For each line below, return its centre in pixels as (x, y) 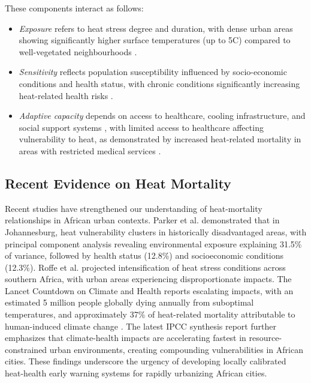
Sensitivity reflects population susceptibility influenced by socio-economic (153, 72)
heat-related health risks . (66, 95)
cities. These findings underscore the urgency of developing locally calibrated (146, 361)
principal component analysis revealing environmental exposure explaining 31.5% (153, 243)
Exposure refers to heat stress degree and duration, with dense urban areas (156, 28)
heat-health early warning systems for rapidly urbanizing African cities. (136, 373)
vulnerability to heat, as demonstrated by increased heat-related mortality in (160, 139)
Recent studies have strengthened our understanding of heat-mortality (134, 208)
